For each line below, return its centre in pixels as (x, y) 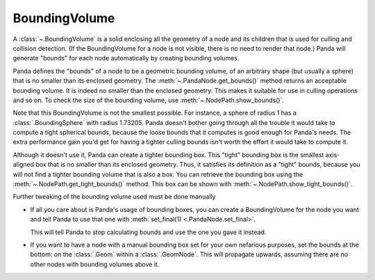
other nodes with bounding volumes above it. (95, 264)
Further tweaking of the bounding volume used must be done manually (114, 197)
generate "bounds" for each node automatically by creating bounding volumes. (126, 58)
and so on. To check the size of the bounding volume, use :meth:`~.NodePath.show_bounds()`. (149, 100)
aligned (24, 165)
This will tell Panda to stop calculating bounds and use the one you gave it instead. (148, 232)
